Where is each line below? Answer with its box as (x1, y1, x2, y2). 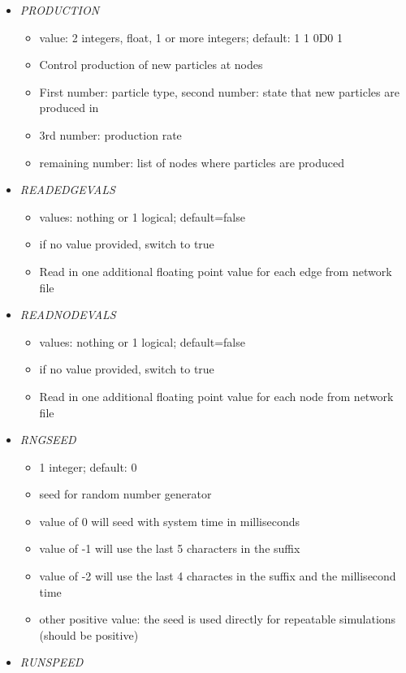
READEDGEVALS (19, 181, 115, 198)
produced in (39, 99, 99, 116)
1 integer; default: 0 (39, 458, 137, 475)
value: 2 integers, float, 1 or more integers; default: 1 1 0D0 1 (39, 28, 343, 45)
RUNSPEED (19, 654, 84, 671)
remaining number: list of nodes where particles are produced (39, 153, 344, 170)
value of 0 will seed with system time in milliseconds (39, 512, 300, 529)
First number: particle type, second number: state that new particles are (39, 83, 400, 100)
